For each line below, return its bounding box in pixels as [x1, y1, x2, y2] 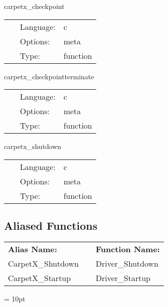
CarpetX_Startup [8, 272, 71, 284]
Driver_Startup [95, 272, 151, 284]
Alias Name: [8, 243, 57, 255]
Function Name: [95, 243, 160, 255]
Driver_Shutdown [95, 257, 159, 269]
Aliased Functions [4, 218, 98, 233]
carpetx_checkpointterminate [4, 71, 94, 81]
